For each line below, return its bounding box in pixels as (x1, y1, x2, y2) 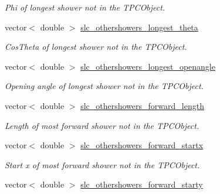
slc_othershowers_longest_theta (80, 21, 198, 33)
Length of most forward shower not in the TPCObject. (5, 119, 199, 131)
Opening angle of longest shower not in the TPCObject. (5, 80, 204, 92)
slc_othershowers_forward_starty (80, 178, 203, 190)
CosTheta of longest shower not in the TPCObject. (5, 40, 187, 53)
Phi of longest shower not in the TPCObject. (5, 1, 165, 13)
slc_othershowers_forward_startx (80, 139, 204, 151)
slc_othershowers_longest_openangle (80, 60, 215, 72)
